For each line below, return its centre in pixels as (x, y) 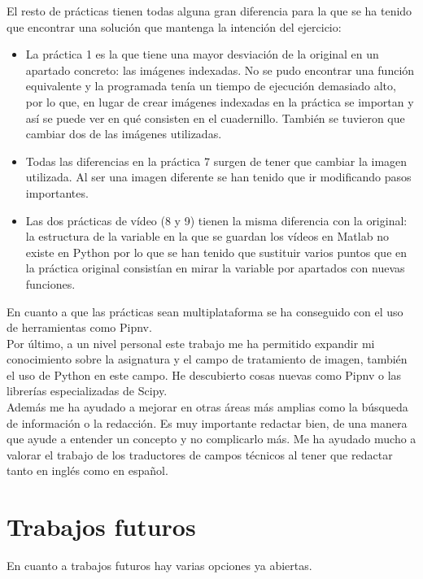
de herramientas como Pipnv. (79, 327)
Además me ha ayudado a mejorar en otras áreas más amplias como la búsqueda (207, 407)
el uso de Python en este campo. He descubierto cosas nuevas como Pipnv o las (204, 374)
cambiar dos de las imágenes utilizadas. (124, 134)
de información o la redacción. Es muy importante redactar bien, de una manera (207, 422)
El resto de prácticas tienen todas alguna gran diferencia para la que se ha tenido (209, 11)
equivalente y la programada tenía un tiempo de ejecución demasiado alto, (211, 86)
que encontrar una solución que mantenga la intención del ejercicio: (174, 26)
